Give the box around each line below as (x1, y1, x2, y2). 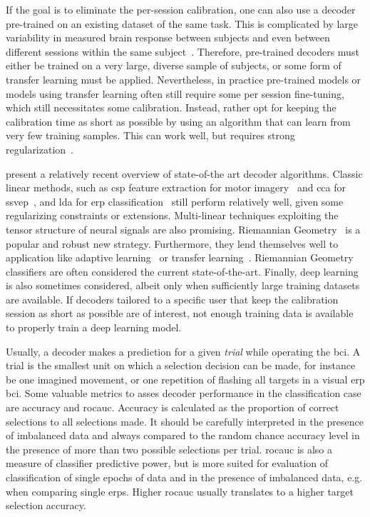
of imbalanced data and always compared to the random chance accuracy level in (6, 428, 360, 443)
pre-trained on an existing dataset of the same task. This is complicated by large (6, 16, 359, 31)
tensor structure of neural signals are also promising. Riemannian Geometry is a (6, 221, 361, 236)
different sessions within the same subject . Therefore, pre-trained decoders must (6, 44, 359, 59)
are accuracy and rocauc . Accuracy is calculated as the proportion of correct (6, 400, 339, 415)
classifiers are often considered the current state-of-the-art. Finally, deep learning (6, 263, 359, 278)
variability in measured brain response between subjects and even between (6, 30, 330, 45)
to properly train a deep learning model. (6, 320, 182, 335)
